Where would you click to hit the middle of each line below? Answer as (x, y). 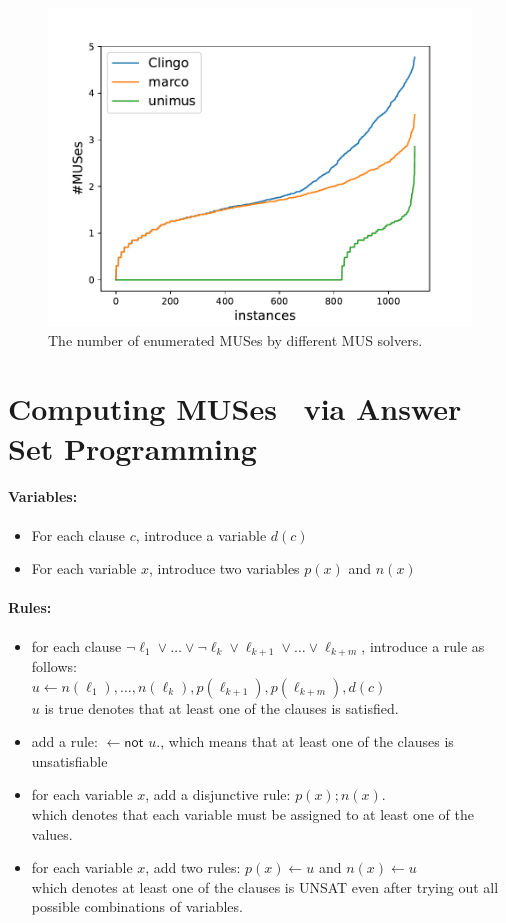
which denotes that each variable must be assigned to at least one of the (252, 813)
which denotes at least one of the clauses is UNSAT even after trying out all (265, 886)
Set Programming (132, 447)
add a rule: (64, 741)
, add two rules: (193, 867)
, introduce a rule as (423, 645)
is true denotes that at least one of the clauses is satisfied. (221, 707)
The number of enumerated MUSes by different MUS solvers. (235, 339)
